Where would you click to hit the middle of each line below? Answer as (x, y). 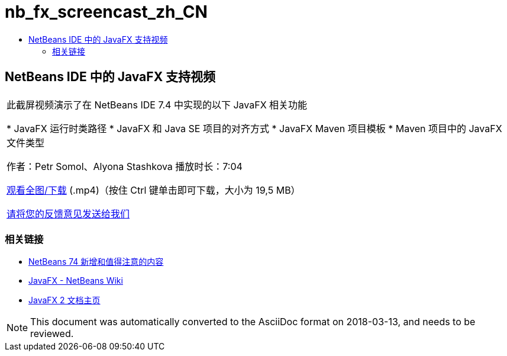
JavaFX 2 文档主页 (64, 300)
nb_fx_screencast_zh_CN (106, 12)
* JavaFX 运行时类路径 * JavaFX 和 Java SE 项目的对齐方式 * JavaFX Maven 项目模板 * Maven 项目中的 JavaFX (254, 128)
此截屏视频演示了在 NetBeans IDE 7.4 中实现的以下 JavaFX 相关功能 (157, 105)
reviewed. (52, 334)
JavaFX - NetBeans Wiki (76, 281)
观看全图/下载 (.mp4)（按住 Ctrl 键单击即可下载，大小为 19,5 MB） (154, 190)
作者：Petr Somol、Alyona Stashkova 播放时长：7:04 (125, 166)
